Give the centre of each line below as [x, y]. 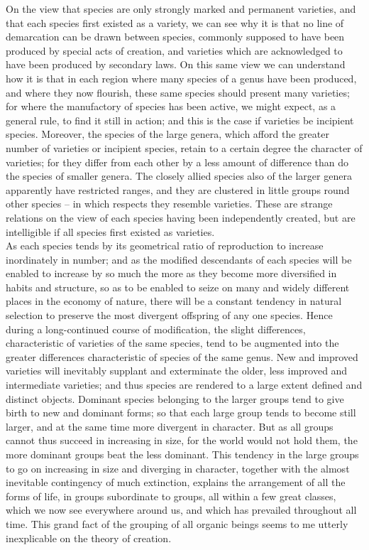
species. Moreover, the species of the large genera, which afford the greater [167, 134]
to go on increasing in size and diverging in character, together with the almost [178, 468]
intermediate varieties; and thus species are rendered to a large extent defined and [184, 385]
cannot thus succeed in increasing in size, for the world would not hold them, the [182, 440]
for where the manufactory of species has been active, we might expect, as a [171, 106]
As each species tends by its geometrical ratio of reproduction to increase [165, 246]
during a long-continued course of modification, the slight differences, [156, 329]
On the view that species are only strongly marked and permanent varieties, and [181, 9]
